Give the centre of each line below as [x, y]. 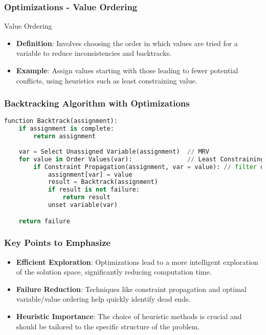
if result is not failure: [94, 190]
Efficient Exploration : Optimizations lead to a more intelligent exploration [137, 261]
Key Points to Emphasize [58, 243]
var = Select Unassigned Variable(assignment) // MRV [114, 151]
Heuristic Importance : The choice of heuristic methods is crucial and [129, 316]
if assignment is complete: [66, 129]
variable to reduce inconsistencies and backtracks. [94, 53]
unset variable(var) [83, 205]
